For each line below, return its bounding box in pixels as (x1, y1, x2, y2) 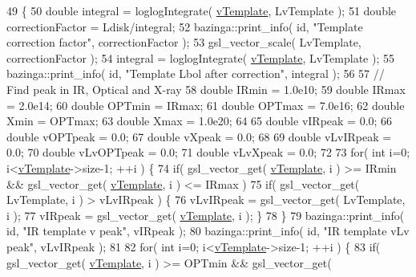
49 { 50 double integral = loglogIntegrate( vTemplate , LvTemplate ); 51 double (6, 2, 397, 18)
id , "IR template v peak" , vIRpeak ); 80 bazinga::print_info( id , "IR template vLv (6, 222, 410, 239)
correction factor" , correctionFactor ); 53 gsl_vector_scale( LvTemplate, (6, 34, 361, 51)
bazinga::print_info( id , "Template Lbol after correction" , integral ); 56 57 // (6, 65, 385, 82)
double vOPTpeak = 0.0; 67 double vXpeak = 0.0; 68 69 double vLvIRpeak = (6, 128, 392, 145)
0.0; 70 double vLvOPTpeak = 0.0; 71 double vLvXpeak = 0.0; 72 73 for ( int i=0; (6, 144, 410, 161)
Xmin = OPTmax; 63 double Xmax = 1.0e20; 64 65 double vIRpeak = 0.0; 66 (6, 112, 393, 129)
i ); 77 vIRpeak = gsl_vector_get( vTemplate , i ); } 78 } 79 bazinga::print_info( (6, 206, 405, 223)
